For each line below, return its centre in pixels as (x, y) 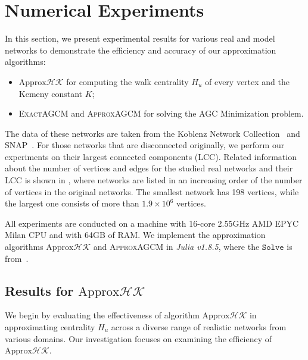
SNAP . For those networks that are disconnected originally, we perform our (145, 145)
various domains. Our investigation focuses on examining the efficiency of (139, 338)
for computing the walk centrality (127, 81)
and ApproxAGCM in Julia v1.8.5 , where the (176, 247)
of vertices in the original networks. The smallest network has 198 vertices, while (152, 191)
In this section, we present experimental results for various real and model (140, 38)
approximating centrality (50, 327)
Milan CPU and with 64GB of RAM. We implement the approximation (135, 235)
